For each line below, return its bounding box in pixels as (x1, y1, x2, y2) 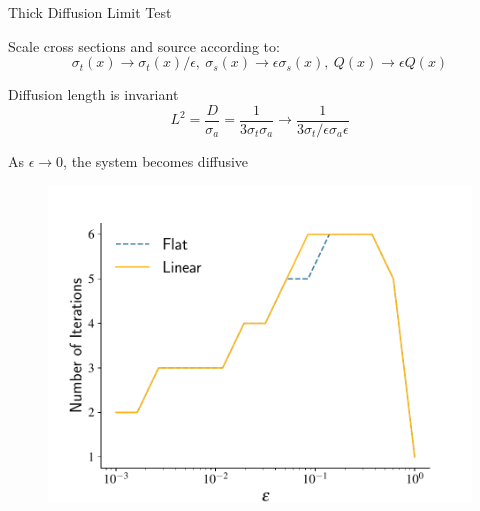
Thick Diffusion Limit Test (8, 2, 172, 22)
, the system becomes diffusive (63, 150, 249, 171)
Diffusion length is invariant (8, 84, 179, 105)
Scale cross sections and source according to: (8, 35, 280, 56)
